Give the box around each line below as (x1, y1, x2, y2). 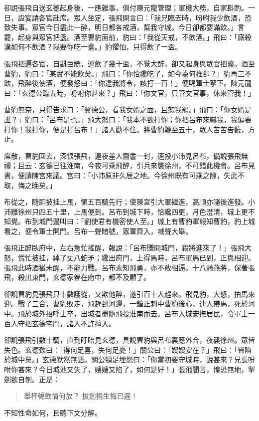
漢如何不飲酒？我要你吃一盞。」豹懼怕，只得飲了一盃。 (4, 41, 182, 52)
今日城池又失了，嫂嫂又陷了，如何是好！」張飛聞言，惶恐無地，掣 (38, 364, 255, 374)
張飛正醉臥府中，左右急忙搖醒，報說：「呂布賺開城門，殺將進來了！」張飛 (4, 242, 245, 253)
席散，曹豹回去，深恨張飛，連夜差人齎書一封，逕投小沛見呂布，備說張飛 (4, 150, 241, 161)
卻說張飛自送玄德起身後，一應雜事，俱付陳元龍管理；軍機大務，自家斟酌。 (4, 2, 248, 12)
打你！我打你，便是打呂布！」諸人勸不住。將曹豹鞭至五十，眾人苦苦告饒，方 (4, 124, 255, 134)
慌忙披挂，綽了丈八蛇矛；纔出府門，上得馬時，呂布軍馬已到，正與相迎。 (17, 252, 255, 263)
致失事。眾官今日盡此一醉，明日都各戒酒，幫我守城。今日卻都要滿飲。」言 (4, 22, 245, 32)
